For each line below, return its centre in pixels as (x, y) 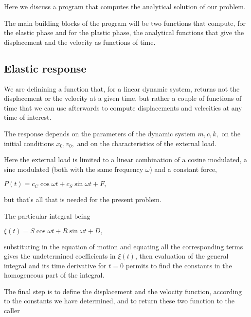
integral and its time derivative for (55, 265)
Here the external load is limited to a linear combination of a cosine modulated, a (125, 159)
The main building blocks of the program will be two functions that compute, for (125, 23)
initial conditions (29, 143)
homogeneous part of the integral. (54, 275)
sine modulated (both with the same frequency (74, 169)
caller (12, 310)
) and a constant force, (183, 169)
